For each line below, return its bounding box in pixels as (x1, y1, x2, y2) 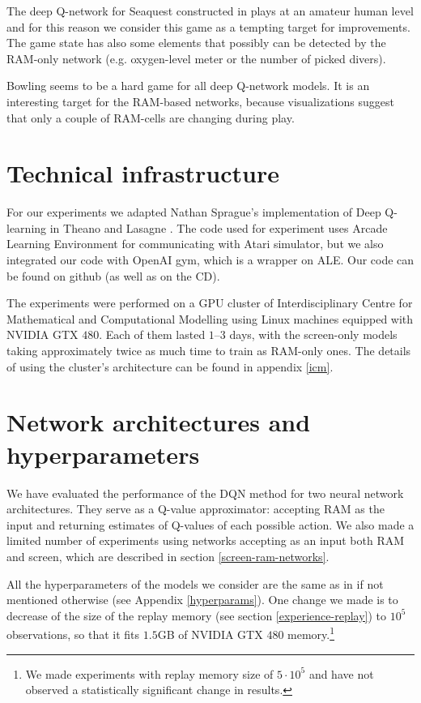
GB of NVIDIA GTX (157, 625, 263, 642)
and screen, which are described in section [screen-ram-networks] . (6, 547, 330, 564)
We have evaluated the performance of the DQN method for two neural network (6, 484, 404, 501)
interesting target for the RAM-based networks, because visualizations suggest (6, 92, 394, 109)
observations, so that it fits (6, 625, 140, 642)
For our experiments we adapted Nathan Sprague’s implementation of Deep (6, 204, 381, 221)
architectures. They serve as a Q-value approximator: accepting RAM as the (6, 500, 385, 517)
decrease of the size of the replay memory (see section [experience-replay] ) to (6, 607, 387, 624)
